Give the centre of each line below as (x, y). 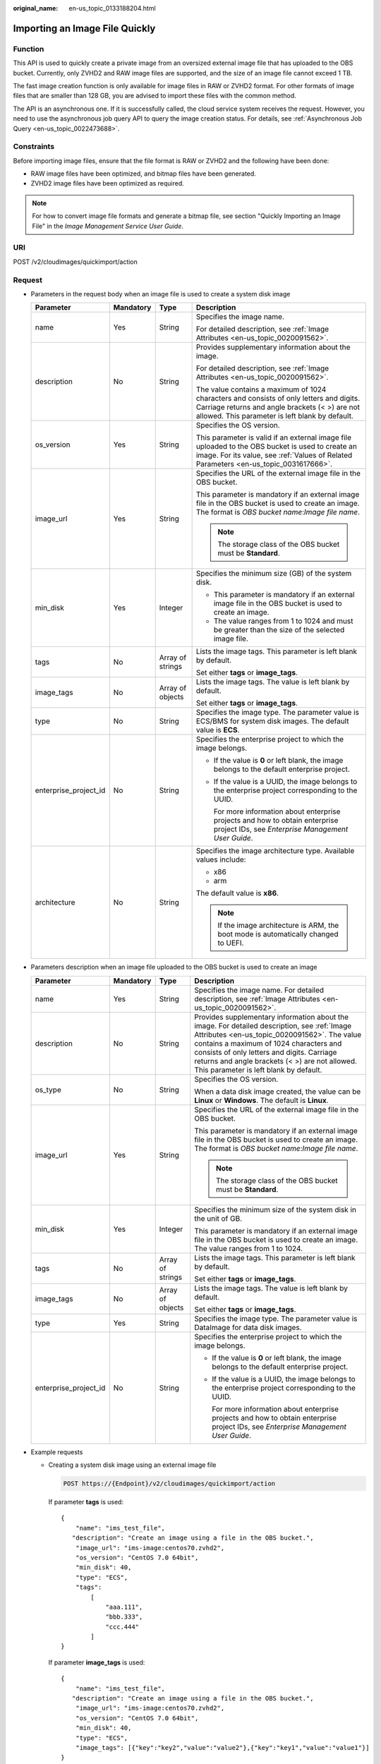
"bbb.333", (124, 1617)
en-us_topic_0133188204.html (112, 8)
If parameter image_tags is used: (97, 1662)
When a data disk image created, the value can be (278, 1092)
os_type (48, 1089)
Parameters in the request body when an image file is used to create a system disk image (161, 294)
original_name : (36, 8)
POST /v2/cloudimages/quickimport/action (75, 262)
